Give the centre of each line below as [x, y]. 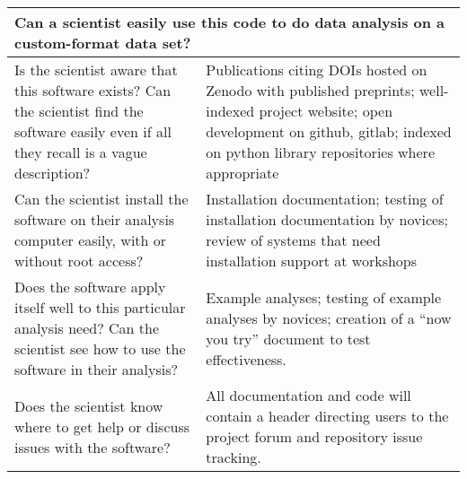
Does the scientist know [89, 405]
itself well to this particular [100, 307]
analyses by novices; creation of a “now [329, 318]
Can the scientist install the [101, 199]
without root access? [79, 261]
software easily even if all [93, 131]
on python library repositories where [321, 152]
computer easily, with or [91, 240]
